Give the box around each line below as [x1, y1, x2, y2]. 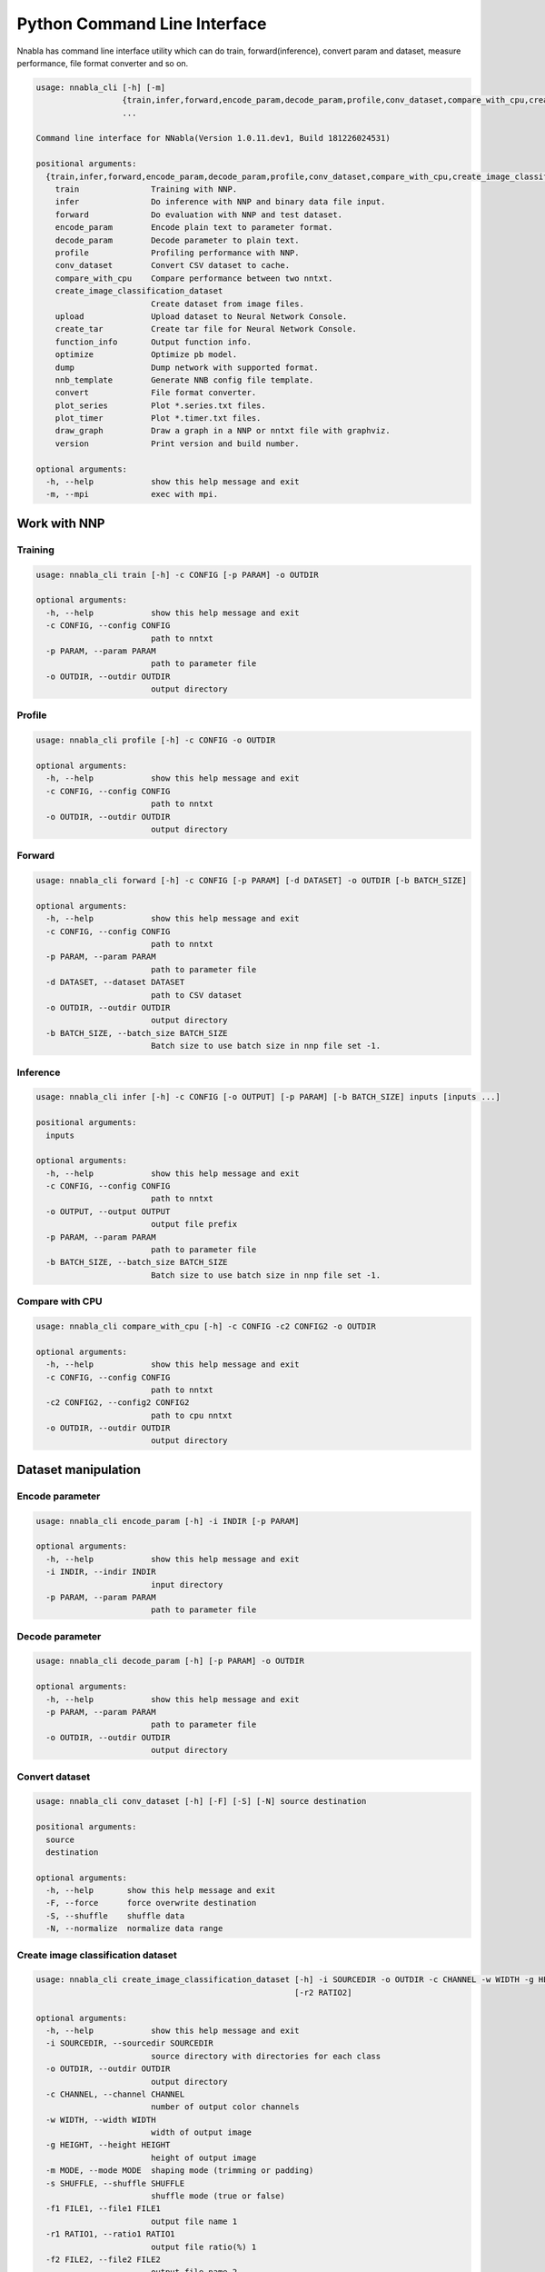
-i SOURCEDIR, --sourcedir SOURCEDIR [45, 2038, 213, 2048]
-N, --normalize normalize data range [45, 1923, 223, 1934]
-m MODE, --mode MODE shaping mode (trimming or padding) [45, 2166, 314, 2176]
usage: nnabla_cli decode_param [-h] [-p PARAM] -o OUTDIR [35, 1656, 304, 1667]
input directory [150, 1579, 223, 1589]
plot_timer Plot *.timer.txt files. [54, 414, 262, 424]
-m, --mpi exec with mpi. [45, 489, 218, 500]
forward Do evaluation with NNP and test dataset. [54, 209, 343, 220]
